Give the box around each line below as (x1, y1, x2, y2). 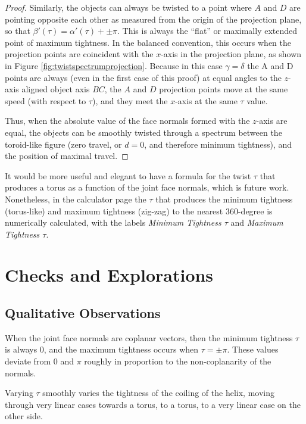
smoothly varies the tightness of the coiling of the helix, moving (42, 386, 274, 399)
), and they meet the (92, 94, 168, 107)
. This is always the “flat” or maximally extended (117, 24, 298, 37)
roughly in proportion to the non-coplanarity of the (84, 355, 271, 367)
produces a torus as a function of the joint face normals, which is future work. (5, 181, 289, 194)
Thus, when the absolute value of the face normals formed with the (5, 114, 250, 127)
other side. (5, 410, 43, 422)
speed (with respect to (5, 94, 86, 107)
